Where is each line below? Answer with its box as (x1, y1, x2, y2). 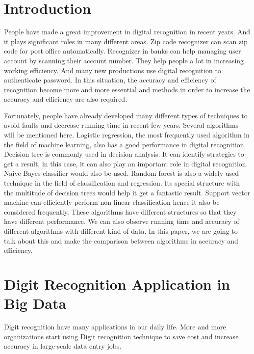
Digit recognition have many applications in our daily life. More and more (4, 322, 226, 332)
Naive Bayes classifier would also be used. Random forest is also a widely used (4, 168, 239, 178)
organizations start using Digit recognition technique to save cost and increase (4, 331, 239, 341)
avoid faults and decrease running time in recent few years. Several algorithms (4, 120, 239, 130)
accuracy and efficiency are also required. (4, 94, 127, 104)
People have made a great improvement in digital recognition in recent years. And (4, 27, 251, 37)
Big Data (4, 293, 67, 313)
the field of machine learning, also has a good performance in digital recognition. (4, 139, 246, 149)
